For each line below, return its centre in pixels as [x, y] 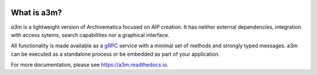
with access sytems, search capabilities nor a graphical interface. [90, 35]
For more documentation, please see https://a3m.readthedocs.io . [90, 65]
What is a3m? [36, 13]
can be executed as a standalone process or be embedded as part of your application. [115, 54]
